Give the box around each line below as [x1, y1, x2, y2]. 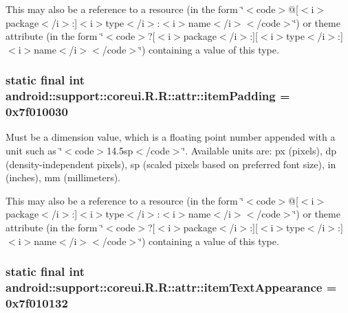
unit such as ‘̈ [6, 143, 63, 158]
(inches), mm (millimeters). [6, 170, 121, 185]
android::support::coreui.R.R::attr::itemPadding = [6, 87, 290, 104]
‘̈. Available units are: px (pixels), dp [182, 143, 337, 158]
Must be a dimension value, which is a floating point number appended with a [6, 130, 336, 144]
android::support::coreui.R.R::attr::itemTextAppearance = [6, 279, 337, 296]
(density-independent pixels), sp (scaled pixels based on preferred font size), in [6, 156, 336, 171]
